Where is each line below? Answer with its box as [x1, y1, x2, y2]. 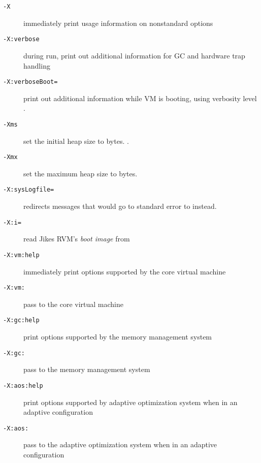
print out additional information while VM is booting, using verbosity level [23, 92, 257, 103]
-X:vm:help [3, 251, 40, 259]
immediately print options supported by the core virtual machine [23, 266, 226, 276]
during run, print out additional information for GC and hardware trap [23, 50, 245, 60]
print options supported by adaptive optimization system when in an [23, 396, 238, 407]
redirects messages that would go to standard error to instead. [23, 201, 217, 211]
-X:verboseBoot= [3, 78, 58, 86]
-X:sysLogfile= [3, 186, 54, 194]
